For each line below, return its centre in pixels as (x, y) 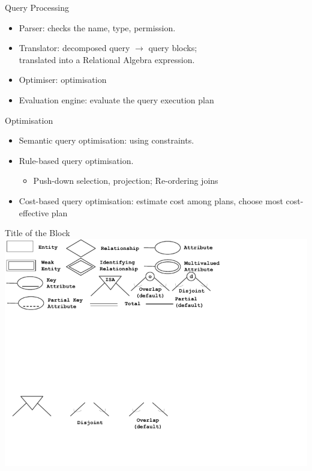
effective (34, 212)
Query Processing (37, 7)
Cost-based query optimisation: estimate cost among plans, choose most (151, 200)
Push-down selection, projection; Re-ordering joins (126, 181)
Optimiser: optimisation (63, 80)
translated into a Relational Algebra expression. (107, 59)
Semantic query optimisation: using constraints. (106, 140)
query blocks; (173, 48)
